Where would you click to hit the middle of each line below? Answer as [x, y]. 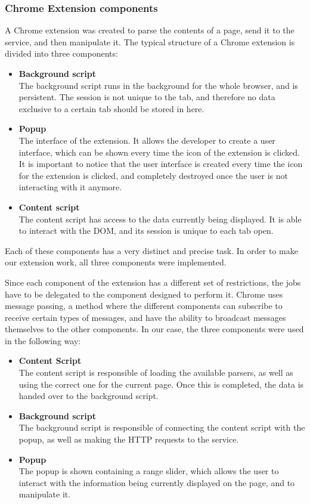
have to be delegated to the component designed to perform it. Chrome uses [144, 294]
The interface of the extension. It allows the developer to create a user [147, 140]
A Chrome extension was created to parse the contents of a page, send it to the [150, 30]
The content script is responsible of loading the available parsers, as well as [156, 372]
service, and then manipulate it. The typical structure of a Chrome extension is [150, 41]
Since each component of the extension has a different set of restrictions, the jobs [153, 282]
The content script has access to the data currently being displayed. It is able [160, 219]
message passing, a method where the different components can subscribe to [144, 306]
